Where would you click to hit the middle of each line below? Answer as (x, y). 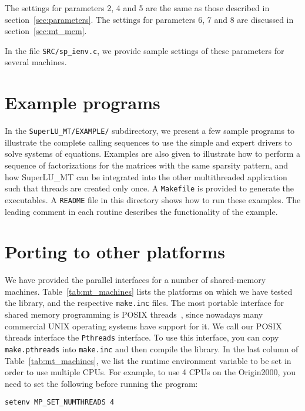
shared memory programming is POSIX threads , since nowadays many (134, 314)
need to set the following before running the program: (101, 383)
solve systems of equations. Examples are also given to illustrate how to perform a (152, 154)
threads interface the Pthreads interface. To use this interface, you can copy (142, 337)
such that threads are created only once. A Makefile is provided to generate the (150, 188)
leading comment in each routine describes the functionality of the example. (141, 211)
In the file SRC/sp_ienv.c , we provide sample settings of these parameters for (145, 50)
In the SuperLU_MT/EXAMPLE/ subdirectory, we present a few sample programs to (150, 131)
